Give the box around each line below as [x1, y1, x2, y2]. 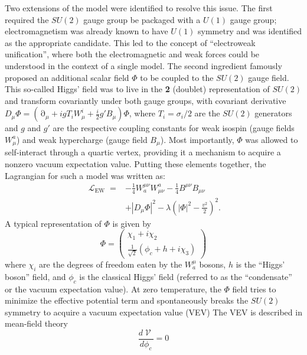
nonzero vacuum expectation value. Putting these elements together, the [5, 157, 266, 170]
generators [254, 107, 292, 119]
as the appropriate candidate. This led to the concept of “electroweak [5, 36, 256, 48]
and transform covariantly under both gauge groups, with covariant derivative [5, 94, 286, 106]
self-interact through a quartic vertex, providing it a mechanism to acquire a [5, 146, 281, 158]
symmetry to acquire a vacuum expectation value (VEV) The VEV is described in [5, 305, 302, 318]
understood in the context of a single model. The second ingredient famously [5, 59, 282, 71]
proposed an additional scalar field [5, 71, 129, 83]
